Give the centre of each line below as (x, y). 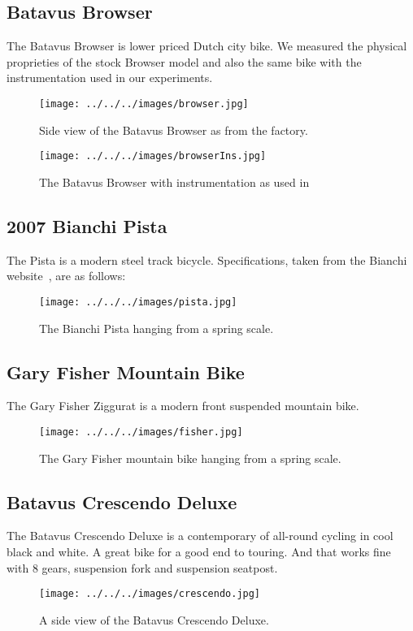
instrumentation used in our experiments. (110, 78)
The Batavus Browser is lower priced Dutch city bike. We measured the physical (207, 46)
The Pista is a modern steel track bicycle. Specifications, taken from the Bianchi (207, 259)
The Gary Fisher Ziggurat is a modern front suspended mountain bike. (183, 406)
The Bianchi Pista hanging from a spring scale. (157, 328)
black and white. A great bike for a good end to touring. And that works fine (199, 551)
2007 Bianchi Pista (87, 225)
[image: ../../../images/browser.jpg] (144, 104)
